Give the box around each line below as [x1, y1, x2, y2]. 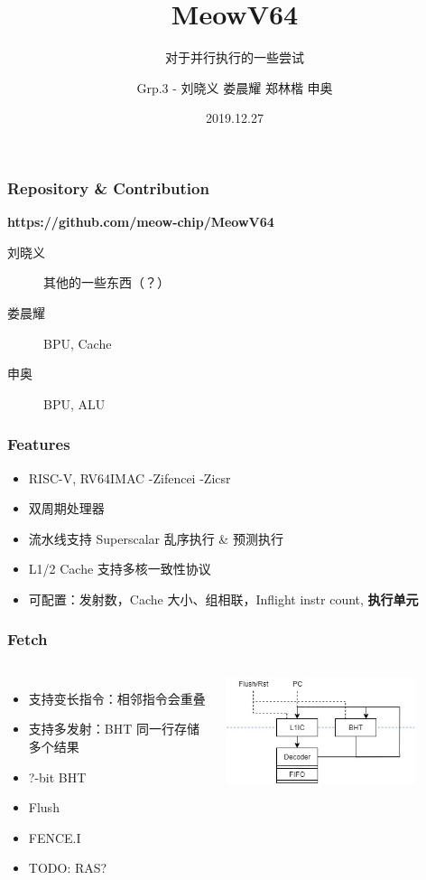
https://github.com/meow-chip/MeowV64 [7, 212, 274, 231]
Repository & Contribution [7, 176, 209, 199]
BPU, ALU [43, 394, 106, 413]
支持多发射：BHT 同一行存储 [28, 719, 199, 738]
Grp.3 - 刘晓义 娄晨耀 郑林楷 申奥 [136, 78, 333, 97]
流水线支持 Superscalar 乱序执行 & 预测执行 [28, 529, 283, 548]
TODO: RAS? [28, 858, 107, 877]
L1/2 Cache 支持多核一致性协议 [28, 559, 211, 578]
